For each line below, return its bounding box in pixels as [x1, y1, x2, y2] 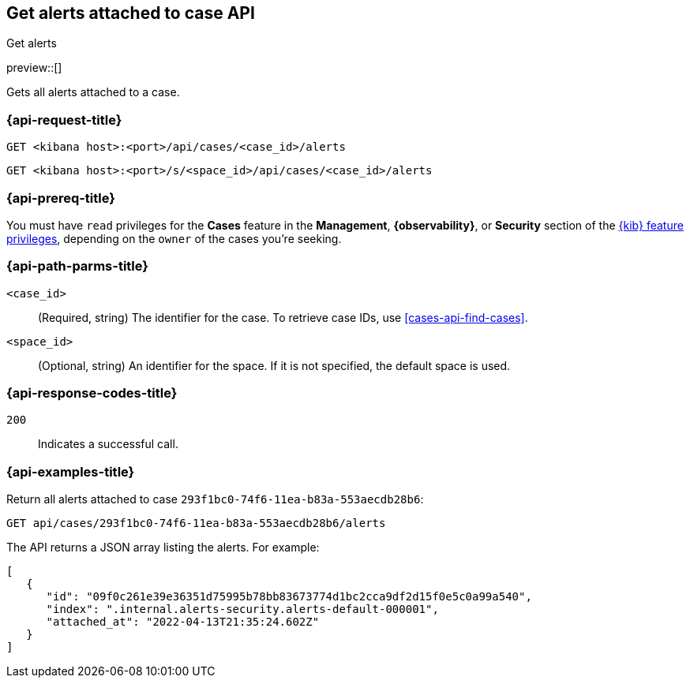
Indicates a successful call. [38, 437, 178, 451]
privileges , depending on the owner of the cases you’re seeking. [6, 231, 342, 245]
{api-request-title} [6, 111, 122, 128]
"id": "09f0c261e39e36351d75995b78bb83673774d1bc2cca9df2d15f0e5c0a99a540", [46, 590, 532, 604]
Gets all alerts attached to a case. [6, 85, 180, 99]
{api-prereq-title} [6, 189, 115, 206]
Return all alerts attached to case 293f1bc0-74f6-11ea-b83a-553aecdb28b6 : [6, 492, 424, 506]
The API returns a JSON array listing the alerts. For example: [6, 540, 320, 555]
